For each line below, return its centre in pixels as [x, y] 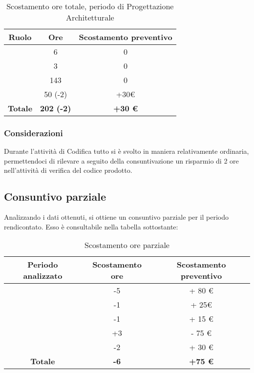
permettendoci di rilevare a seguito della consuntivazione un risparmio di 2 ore [121, 160]
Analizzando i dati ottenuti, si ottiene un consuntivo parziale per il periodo [116, 217]
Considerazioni [33, 133]
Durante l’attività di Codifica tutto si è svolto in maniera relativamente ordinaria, [127, 151]
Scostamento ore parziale [127, 245]
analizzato [43, 276]
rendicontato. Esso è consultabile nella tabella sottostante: [91, 226]
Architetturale [90, 17]
